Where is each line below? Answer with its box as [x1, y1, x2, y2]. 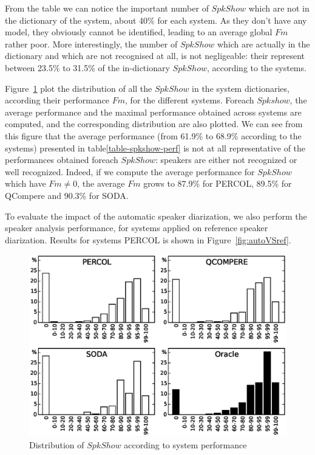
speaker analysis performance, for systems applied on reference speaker [5, 221, 268, 234]
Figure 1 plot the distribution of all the [5, 82, 152, 94]
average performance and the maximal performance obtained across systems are [5, 105, 302, 118]
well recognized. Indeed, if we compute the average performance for [5, 165, 255, 178]
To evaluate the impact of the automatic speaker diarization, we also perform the [5, 209, 307, 222]
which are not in [248, 2, 310, 14]
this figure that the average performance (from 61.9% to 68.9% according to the [5, 129, 302, 142]
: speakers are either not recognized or [155, 153, 297, 166]
